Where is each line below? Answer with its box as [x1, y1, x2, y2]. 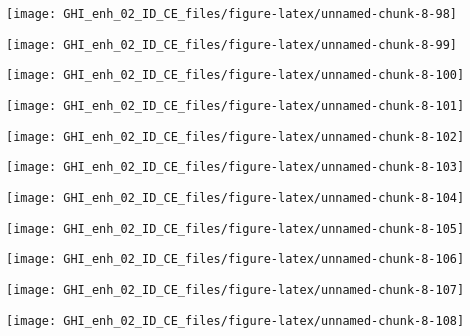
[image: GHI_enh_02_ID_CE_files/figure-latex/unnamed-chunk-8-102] [6, 129, 465, 144]
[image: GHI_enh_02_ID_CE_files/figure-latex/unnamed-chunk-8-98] [6, 7, 458, 21]
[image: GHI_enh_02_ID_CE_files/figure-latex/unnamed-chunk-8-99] [6, 37, 458, 52]
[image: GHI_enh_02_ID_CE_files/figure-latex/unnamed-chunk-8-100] [6, 68, 465, 83]
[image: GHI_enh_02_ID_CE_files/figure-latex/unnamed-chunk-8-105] [6, 221, 465, 236]
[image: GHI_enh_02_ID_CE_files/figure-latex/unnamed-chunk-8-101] [6, 98, 465, 113]
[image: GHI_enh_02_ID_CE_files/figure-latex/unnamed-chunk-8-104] [6, 190, 465, 205]
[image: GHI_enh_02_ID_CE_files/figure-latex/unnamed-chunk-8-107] [6, 282, 465, 297]
